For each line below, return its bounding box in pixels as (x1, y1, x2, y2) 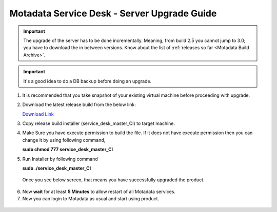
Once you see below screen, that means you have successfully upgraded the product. (22, 177, 205, 183)
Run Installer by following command (22, 156, 98, 162)
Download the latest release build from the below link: (22, 101, 136, 108)
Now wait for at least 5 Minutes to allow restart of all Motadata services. (22, 188, 176, 195)
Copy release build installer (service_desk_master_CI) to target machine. (22, 120, 175, 126)
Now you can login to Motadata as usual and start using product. (22, 196, 159, 202)
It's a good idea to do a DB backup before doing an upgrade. (23, 78, 152, 84)
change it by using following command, (22, 137, 106, 143)
